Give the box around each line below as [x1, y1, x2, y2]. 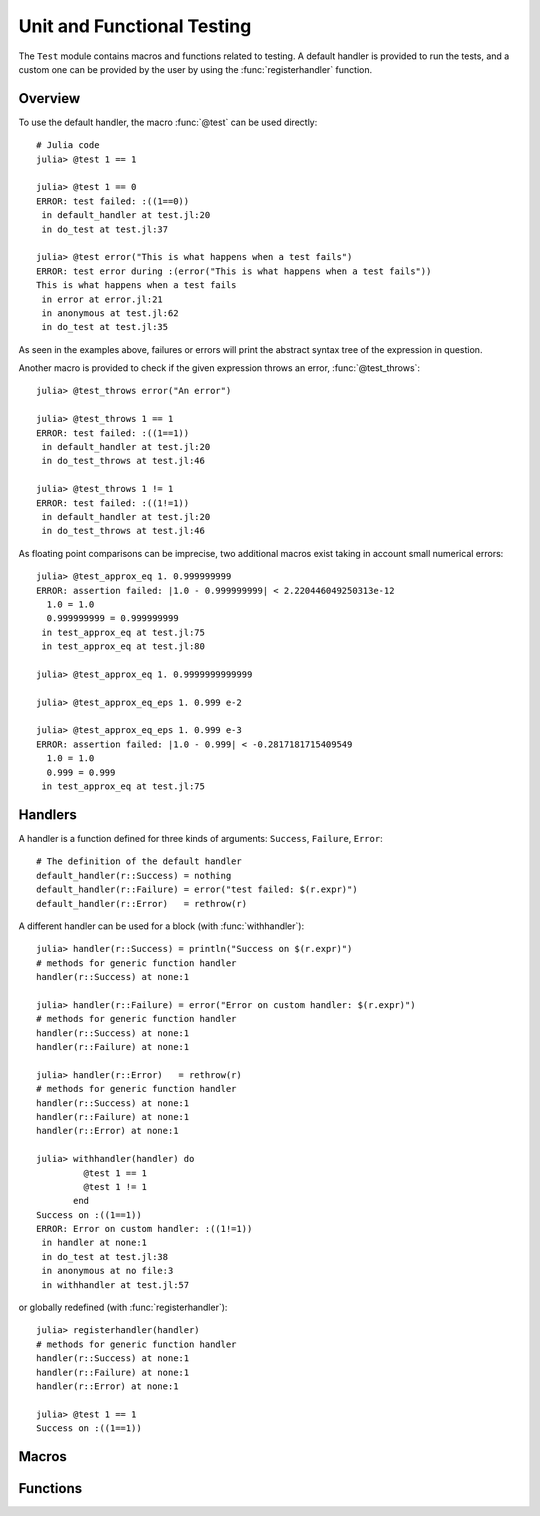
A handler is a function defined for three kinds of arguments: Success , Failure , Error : [18, 832, 384, 844]
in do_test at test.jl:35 [41, 321, 169, 333]
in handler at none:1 [41, 1237, 148, 1249]
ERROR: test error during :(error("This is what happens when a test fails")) [36, 265, 432, 277]
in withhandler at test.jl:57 [41, 1279, 190, 1290]
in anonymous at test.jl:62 [41, 307, 179, 319]
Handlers [18, 806, 77, 823]
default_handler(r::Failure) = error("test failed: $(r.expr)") [36, 884, 359, 895]
